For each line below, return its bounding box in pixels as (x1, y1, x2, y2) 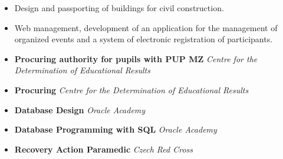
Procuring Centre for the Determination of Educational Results (14, 83, 249, 96)
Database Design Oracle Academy (14, 103, 146, 116)
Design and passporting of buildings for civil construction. (14, 2, 224, 13)
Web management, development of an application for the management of (14, 21, 278, 33)
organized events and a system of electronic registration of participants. (14, 33, 273, 45)
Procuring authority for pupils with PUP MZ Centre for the (14, 52, 258, 65)
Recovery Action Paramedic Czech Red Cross (14, 143, 193, 155)
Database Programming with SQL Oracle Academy (14, 123, 217, 136)
